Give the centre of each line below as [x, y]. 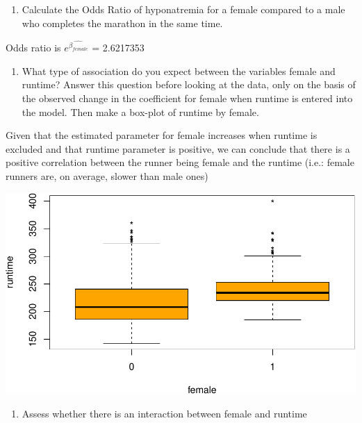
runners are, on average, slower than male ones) [107, 175]
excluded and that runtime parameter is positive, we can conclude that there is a [178, 148]
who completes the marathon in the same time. [122, 23]
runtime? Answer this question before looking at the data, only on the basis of [189, 84]
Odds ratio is [33, 48]
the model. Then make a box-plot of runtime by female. [140, 111]
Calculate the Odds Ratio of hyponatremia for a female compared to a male [183, 9]
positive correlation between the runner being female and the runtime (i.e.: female [180, 162]
